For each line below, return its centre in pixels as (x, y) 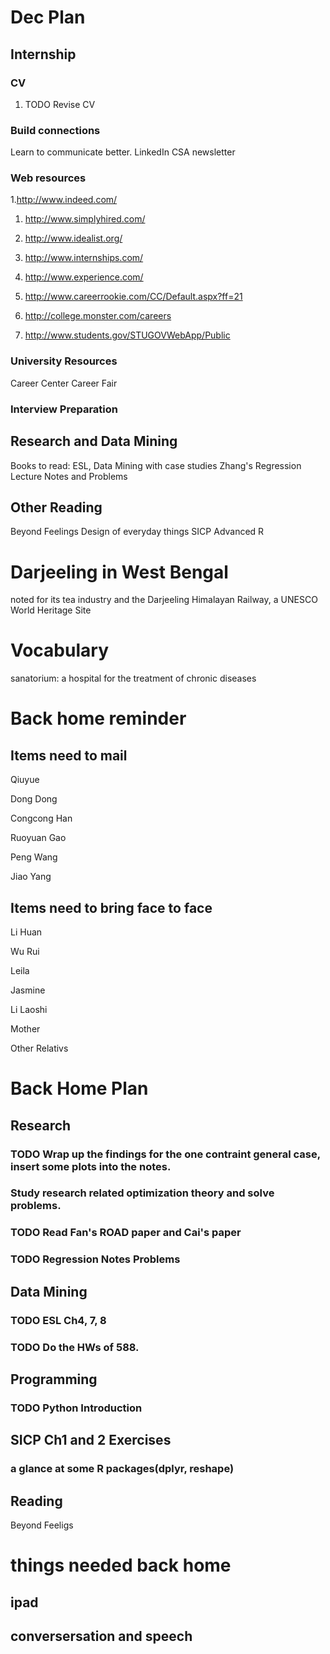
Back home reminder (98, 718)
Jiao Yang (31, 877)
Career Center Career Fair (64, 383)
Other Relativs (39, 1048)
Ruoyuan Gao (38, 838)
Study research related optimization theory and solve (142, 1193)
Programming (54, 1379)
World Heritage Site (51, 610)
